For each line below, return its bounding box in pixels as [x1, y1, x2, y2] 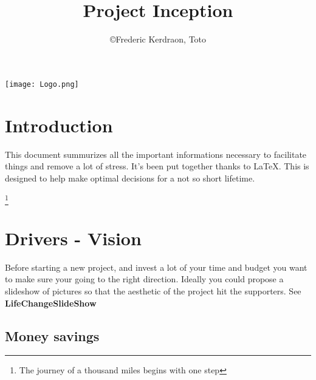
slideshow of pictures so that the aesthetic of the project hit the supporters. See [5, 284, 301, 297]
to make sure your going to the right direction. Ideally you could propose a [5, 273, 284, 285]
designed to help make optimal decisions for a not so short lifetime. [5, 171, 255, 184]
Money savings [5, 326, 100, 345]
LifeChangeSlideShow [5, 296, 97, 309]
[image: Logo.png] [5, 80, 79, 89]
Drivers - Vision [5, 225, 142, 250]
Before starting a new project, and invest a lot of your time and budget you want [5, 260, 307, 273]
